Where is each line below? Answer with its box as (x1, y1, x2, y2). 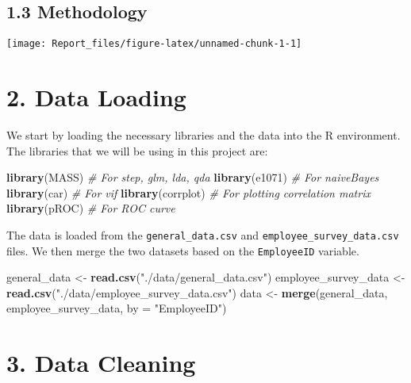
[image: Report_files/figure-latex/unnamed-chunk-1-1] (6, 38, 302, 50)
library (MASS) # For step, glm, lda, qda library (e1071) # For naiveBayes (6, 169, 379, 186)
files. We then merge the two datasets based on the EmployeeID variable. (6, 242, 359, 259)
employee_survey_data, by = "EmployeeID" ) (6, 300, 227, 316)
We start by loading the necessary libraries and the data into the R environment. (6, 126, 401, 143)
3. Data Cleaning (6, 347, 196, 379)
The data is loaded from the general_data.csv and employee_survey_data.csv (6, 226, 399, 243)
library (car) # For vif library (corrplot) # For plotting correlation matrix (6, 184, 371, 201)
